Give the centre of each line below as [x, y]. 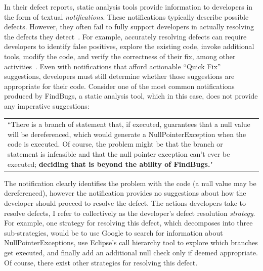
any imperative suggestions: [47, 105]
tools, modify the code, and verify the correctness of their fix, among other [120, 56]
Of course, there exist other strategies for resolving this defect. [101, 262]
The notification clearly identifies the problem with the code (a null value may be [130, 183]
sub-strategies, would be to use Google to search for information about [114, 232]
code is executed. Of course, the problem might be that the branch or [115, 144]
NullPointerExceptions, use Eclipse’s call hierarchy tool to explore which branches [131, 242]
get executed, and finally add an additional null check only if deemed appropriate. [131, 252]
